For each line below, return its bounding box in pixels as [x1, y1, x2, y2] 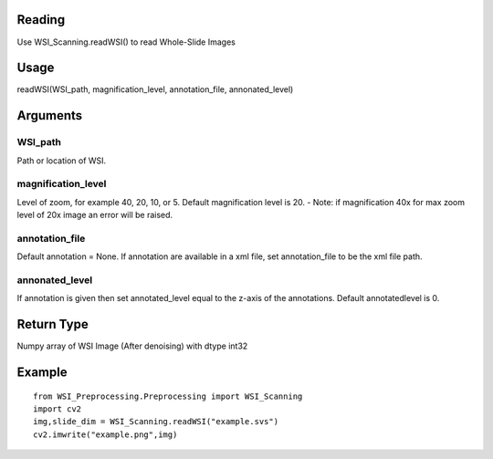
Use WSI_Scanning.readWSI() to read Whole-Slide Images [16, 37, 236, 47]
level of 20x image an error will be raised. [16, 210, 173, 221]
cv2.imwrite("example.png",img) [33, 429, 178, 440]
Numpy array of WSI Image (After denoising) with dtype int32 [16, 340, 248, 351]
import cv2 [33, 404, 82, 414]
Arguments [16, 108, 83, 123]
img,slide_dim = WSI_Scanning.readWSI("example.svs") [33, 416, 278, 427]
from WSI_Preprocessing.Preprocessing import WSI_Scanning [33, 391, 303, 402]
